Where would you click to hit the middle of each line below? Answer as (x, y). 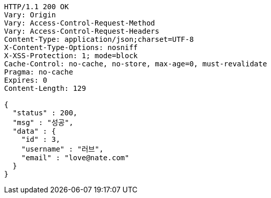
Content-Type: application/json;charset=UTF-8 (99, 39)
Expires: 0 (26, 80)
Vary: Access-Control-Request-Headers (82, 31)
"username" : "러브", (62, 149)
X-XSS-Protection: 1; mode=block (71, 56)
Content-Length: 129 (45, 88)
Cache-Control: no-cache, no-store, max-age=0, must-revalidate (136, 64)
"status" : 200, (45, 113)
